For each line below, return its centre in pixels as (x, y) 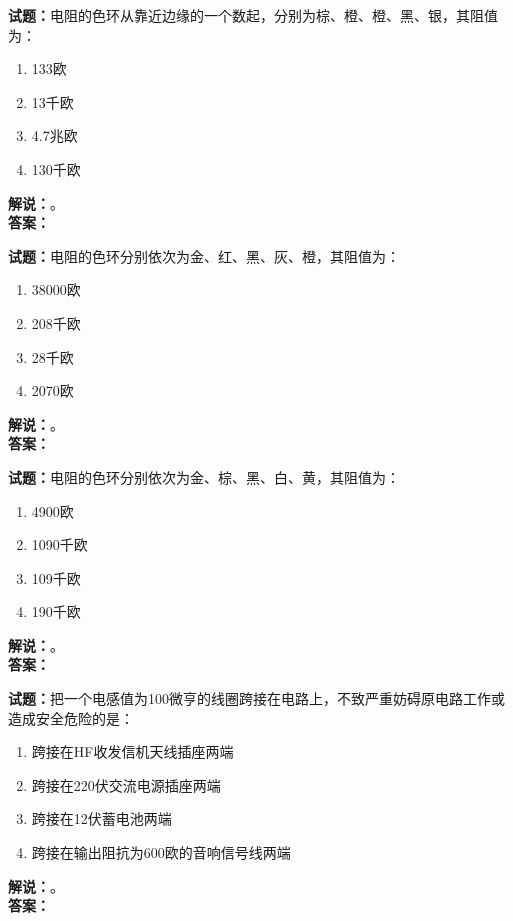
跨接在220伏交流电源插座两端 (126, 784)
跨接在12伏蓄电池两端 (101, 818)
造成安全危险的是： (71, 717)
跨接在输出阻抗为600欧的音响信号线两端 (161, 852)
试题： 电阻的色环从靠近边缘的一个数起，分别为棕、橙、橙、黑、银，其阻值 (253, 15)
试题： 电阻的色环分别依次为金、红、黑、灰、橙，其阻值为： (204, 255)
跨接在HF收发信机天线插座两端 (132, 751)
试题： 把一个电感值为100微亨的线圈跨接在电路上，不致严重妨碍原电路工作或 (256, 698)
